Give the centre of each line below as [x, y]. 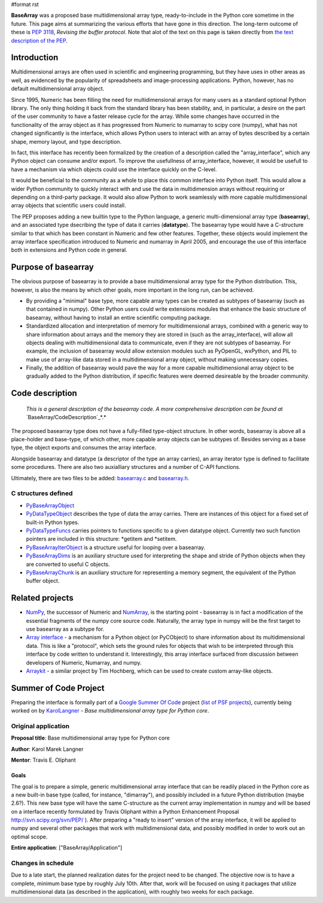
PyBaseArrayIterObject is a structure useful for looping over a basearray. [116, 547]
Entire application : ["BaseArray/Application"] [67, 848]
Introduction [35, 58]
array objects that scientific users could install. [68, 205]
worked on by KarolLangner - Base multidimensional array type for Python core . [110, 711]
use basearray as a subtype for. [65, 629]
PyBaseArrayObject [50, 505]
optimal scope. [29, 837]
